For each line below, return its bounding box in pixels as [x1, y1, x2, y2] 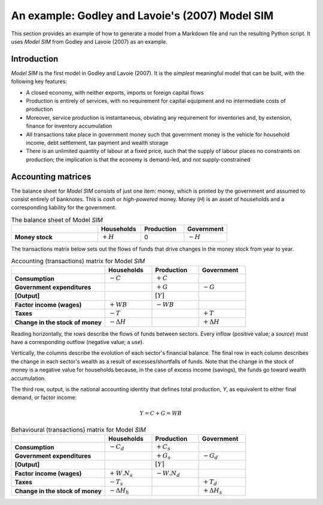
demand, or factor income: [11, 394, 77, 401]
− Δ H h [109, 486, 130, 496]
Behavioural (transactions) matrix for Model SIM [11, 425, 146, 434]
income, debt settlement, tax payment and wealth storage [26, 139, 169, 146]
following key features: [11, 78, 68, 85]
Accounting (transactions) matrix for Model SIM [11, 257, 145, 266]
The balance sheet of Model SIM [11, 216, 103, 224]
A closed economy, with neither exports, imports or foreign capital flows [26, 89, 204, 96]
